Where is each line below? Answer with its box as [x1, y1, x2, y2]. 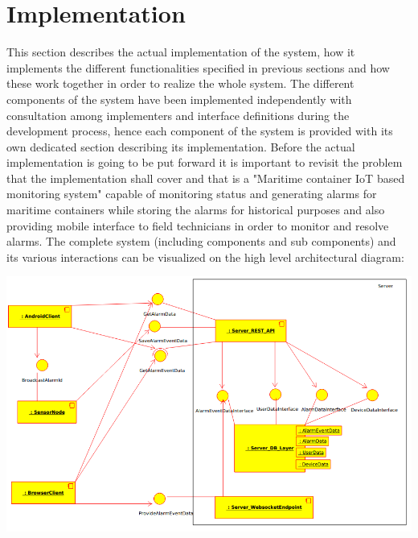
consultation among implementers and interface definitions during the [6, 106, 350, 123]
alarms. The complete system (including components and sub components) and [6, 233, 396, 250]
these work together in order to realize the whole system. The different [6, 75, 354, 92]
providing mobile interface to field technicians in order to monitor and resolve [6, 217, 389, 234]
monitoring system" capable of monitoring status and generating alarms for [6, 185, 377, 202]
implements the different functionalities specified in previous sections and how [6, 59, 390, 76]
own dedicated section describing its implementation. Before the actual [6, 138, 355, 155]
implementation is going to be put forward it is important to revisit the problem [6, 154, 403, 171]
